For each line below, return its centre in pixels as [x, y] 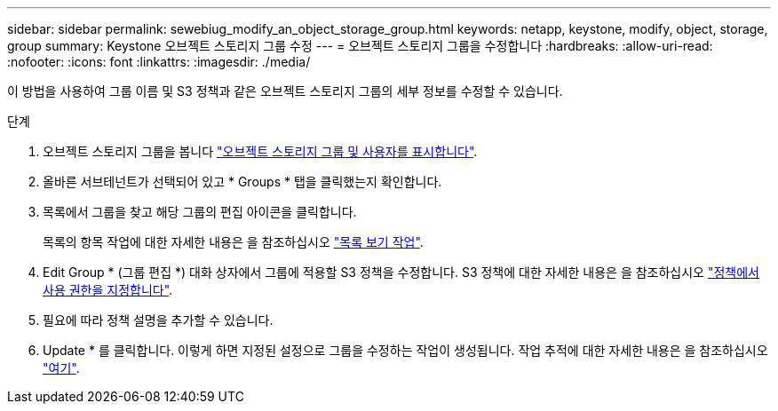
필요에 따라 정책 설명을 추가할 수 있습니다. [158, 320]
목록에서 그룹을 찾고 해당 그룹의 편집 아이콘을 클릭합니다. [200, 212]
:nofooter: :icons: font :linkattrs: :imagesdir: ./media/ [159, 62]
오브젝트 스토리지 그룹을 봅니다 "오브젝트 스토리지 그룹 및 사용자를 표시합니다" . [260, 151]
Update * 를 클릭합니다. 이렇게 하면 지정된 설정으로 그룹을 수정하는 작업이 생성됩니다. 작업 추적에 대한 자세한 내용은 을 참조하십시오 [405, 350]
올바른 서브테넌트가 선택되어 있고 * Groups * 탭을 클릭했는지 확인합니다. [242, 182]
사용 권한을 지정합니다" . [108, 290]
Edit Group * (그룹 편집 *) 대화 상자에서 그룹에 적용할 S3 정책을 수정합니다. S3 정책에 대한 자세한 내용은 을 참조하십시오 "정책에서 [401, 272]
